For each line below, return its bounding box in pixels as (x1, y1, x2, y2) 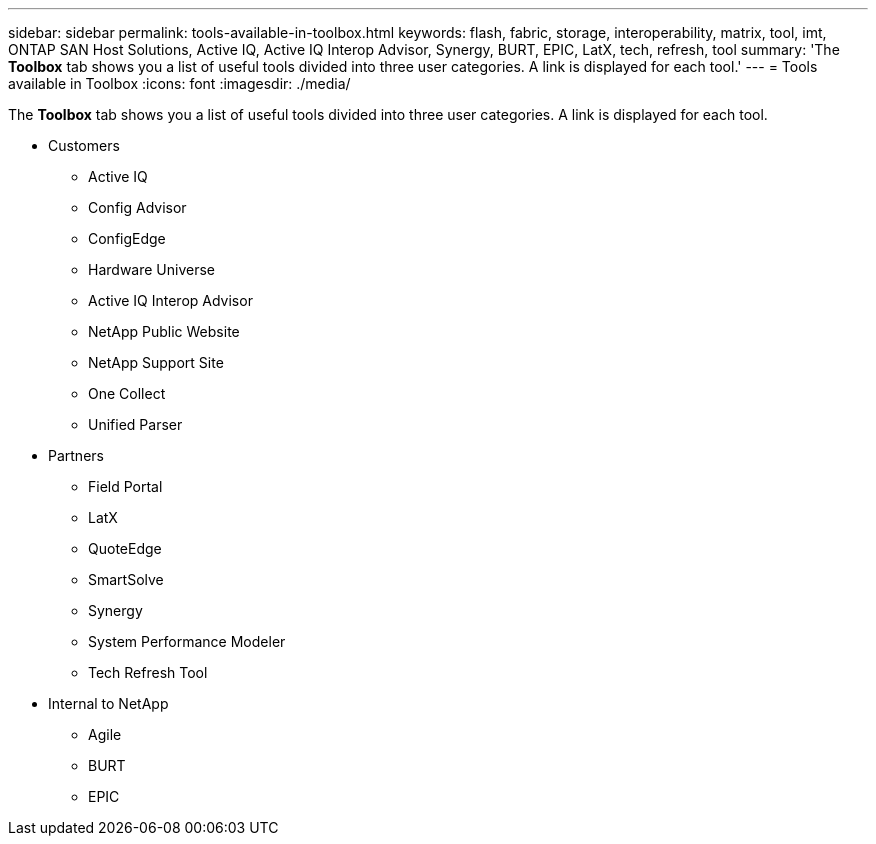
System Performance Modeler (88, 633, 286, 650)
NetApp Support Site (88, 354, 224, 371)
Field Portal (88, 478, 163, 495)
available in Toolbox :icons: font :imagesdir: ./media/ (8, 75, 351, 92)
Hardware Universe (88, 261, 215, 278)
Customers (48, 137, 120, 154)
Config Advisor (88, 199, 187, 216)
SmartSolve (88, 571, 164, 588)
